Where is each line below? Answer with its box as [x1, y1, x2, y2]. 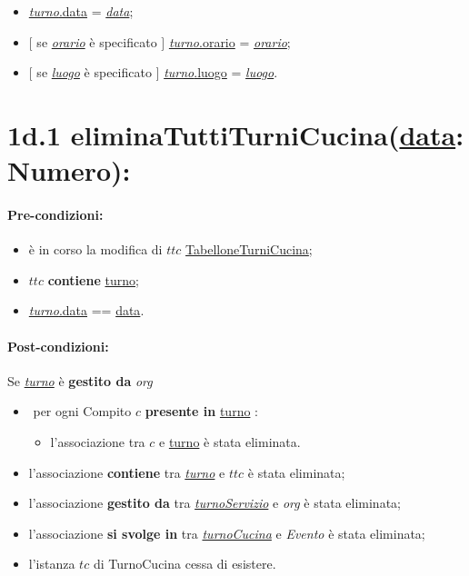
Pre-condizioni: [7, 204, 104, 223]
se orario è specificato [36, 32, 157, 51]
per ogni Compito [33, 402, 132, 421]
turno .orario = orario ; [168, 32, 291, 51]
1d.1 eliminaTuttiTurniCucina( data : [7, 115, 464, 153]
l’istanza [28, 554, 75, 573]
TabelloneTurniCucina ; [185, 240, 313, 259]
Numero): [7, 152, 131, 189]
